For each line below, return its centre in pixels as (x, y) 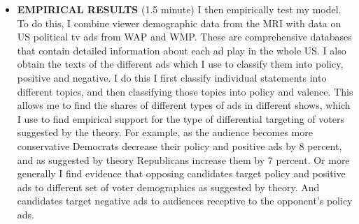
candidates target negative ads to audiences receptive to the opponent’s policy (185, 201)
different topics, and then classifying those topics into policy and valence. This (185, 91)
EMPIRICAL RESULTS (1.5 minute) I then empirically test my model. (179, 9)
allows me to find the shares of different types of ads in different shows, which (184, 105)
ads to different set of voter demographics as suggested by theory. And (168, 187)
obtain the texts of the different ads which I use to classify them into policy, (180, 64)
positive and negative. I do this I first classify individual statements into (172, 77)
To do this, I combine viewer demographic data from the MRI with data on (179, 23)
